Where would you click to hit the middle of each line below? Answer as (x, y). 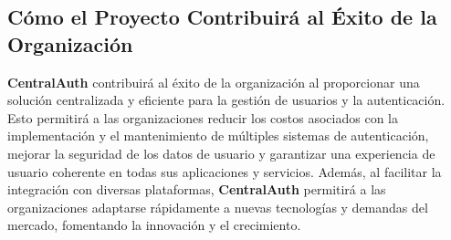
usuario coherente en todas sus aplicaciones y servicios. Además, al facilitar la (225, 171)
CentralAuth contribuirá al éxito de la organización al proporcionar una (214, 82)
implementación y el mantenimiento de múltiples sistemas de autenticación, (218, 136)
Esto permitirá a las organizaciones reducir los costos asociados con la (203, 117)
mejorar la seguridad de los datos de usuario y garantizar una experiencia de (221, 153)
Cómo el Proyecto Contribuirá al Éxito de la (222, 17)
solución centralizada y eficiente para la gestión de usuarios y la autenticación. (226, 100)
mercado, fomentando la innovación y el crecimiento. (154, 225)
